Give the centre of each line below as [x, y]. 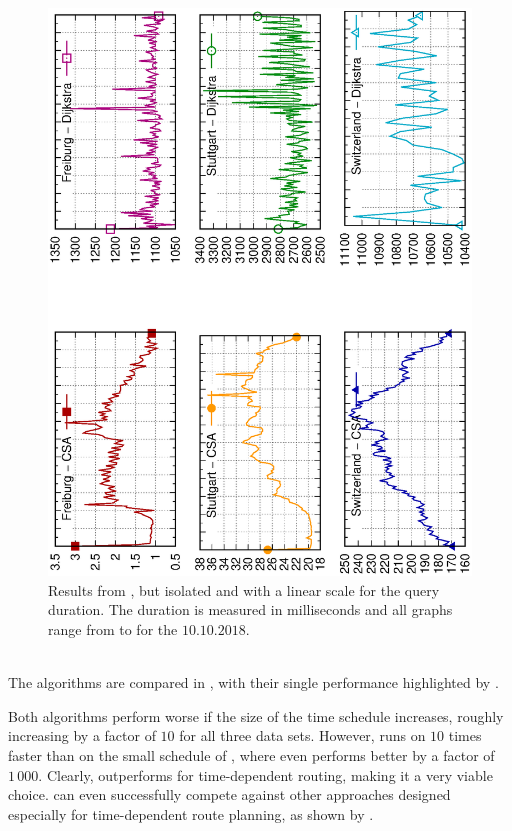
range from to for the [113, 629]
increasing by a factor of [82, 735]
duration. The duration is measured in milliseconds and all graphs [250, 609]
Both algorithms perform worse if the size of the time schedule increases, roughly [256, 715]
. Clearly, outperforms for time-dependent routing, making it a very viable [265, 774]
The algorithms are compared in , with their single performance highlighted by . [253, 682]
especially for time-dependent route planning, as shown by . [191, 813]
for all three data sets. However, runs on [302, 735]
